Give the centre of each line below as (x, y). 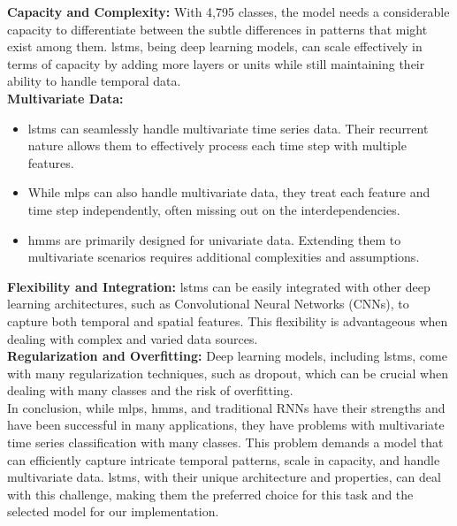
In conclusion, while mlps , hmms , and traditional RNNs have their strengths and (226, 407)
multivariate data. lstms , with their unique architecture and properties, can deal (224, 477)
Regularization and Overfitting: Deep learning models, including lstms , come (227, 356)
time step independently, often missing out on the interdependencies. (214, 209)
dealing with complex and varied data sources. (133, 338)
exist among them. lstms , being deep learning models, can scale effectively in (215, 46)
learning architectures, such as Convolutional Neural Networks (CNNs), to (208, 304)
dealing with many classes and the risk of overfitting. (150, 390)
